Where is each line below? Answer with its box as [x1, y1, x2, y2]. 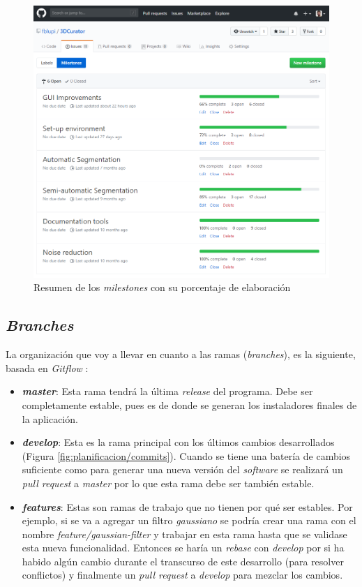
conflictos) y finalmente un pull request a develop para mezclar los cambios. [22, 567, 343, 582]
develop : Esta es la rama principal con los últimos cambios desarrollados [22, 435, 335, 449]
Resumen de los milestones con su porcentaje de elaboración [33, 280, 291, 295]
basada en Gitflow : [6, 360, 89, 375]
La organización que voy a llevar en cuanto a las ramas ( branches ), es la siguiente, [6, 347, 356, 362]
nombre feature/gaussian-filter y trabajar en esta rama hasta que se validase [22, 526, 347, 541]
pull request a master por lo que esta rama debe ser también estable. [22, 475, 315, 490]
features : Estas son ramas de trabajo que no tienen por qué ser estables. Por [22, 499, 353, 514]
